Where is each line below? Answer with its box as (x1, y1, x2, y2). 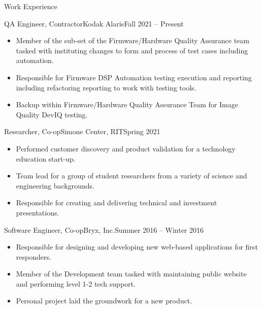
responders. (16, 251, 51, 262)
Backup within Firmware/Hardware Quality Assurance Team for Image (16, 99, 238, 110)
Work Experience (4, 1, 57, 11)
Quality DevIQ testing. (16, 109, 88, 119)
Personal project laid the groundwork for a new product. (16, 295, 192, 306)
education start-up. (16, 153, 76, 164)
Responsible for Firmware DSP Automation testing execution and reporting (16, 72, 252, 82)
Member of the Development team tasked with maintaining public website (16, 268, 247, 279)
